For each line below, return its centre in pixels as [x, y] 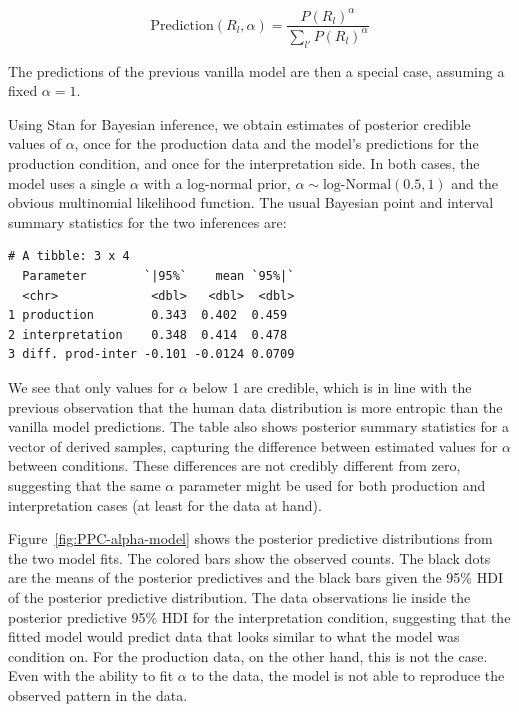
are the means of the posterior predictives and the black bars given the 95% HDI [255, 577]
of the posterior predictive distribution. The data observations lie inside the [239, 596]
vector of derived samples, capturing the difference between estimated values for [253, 445]
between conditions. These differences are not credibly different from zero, [234, 465]
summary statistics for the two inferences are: [147, 221]
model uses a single [67, 182]
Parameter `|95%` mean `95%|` [158, 276]
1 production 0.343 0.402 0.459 [148, 315]
